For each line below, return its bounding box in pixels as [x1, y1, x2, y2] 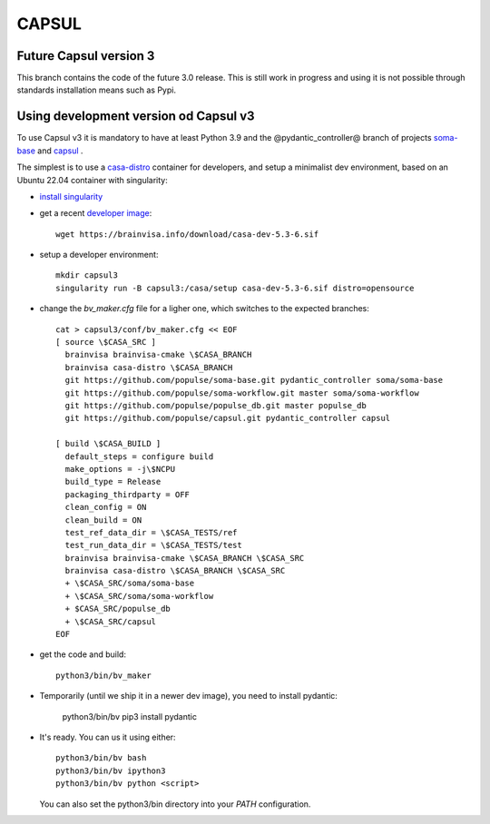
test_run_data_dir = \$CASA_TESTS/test [64, 540, 242, 551]
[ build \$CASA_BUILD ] [55, 438, 162, 449]
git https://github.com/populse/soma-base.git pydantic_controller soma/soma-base [64, 375, 444, 386]
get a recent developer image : [39, 208, 152, 219]
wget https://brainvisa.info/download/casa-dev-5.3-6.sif [55, 229, 319, 240]
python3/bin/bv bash [55, 753, 147, 763]
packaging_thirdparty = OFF [64, 489, 191, 499]
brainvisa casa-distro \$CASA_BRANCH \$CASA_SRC [64, 565, 286, 576]
